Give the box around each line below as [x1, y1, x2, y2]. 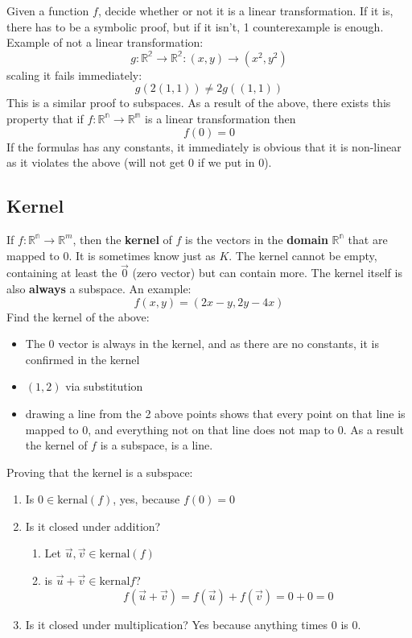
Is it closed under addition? [25, 517, 161, 534]
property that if [6, 110, 84, 126]
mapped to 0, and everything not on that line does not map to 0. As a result [25, 420, 404, 437]
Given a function [6, 2, 89, 19]
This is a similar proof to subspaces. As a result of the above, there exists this [6, 94, 391, 111]
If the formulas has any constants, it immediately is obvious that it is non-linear [6, 138, 402, 155]
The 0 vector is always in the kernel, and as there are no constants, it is [25, 335, 380, 352]
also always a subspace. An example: [6, 280, 192, 296]
